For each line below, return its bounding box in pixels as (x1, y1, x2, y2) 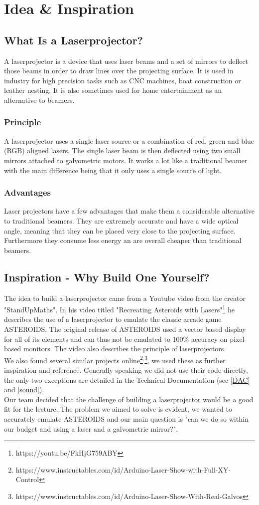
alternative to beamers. (4, 94, 75, 105)
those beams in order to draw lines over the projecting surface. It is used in (4, 65, 234, 76)
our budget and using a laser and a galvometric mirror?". (4, 423, 178, 434)
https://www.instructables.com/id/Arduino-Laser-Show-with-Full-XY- (15, 464, 231, 475)
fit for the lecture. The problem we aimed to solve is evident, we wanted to (4, 404, 232, 414)
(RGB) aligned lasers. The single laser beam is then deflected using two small (4, 145, 241, 156)
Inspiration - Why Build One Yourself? (4, 269, 210, 284)
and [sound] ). (4, 384, 44, 395)
